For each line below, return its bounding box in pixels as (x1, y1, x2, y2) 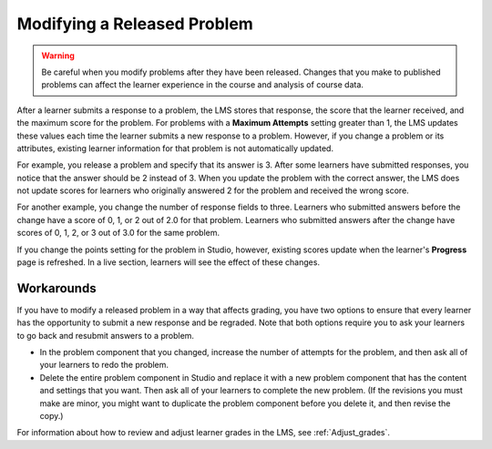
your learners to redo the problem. (39, 360, 169, 371)
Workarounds (16, 281, 97, 296)
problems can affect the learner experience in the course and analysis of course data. (41, 79, 364, 90)
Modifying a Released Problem (16, 14, 254, 34)
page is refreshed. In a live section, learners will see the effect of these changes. (16, 257, 321, 268)
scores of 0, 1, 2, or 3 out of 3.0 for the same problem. (16, 228, 220, 239)
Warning (41, 50, 75, 61)
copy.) (39, 411, 64, 422)
